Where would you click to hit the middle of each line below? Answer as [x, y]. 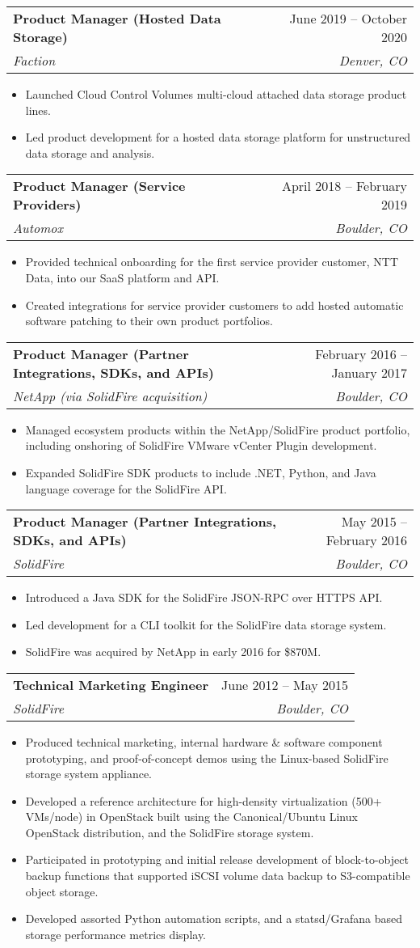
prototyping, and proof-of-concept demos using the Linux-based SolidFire [207, 758]
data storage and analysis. [90, 152]
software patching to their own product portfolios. [149, 321]
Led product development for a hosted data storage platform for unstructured [218, 137]
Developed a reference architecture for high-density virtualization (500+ [204, 800]
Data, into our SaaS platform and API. [122, 277]
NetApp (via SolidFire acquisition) [110, 396]
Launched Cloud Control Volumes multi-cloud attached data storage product [216, 94]
